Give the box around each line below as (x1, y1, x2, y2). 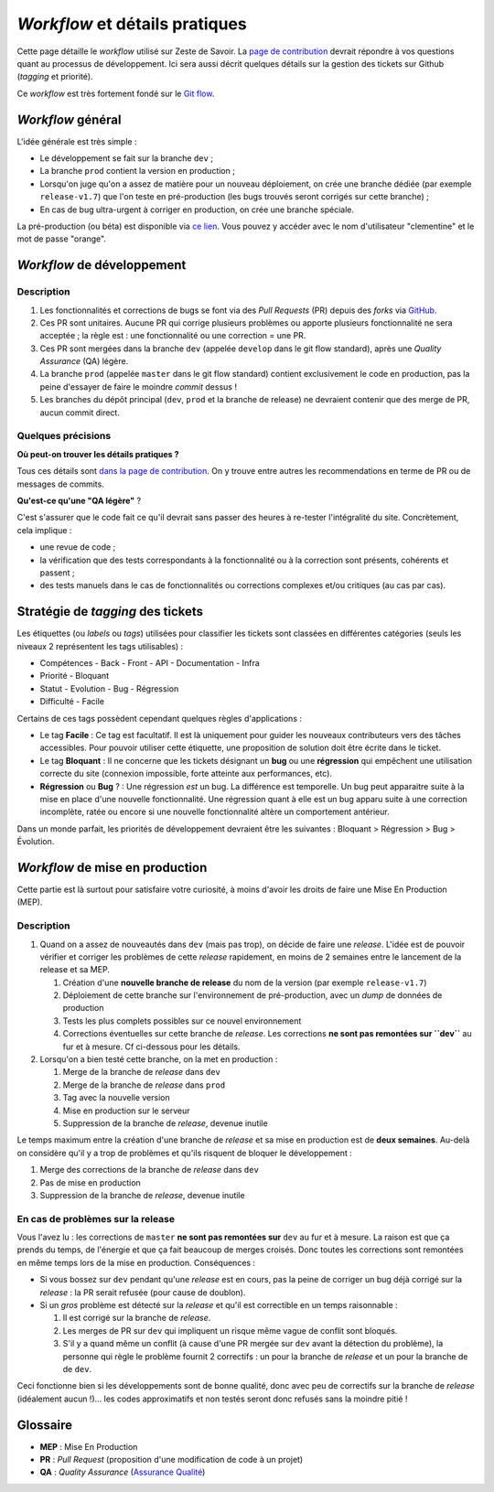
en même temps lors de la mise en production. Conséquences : (16, 1257, 256, 1268)
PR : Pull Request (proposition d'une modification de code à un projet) (39, 1454, 304, 1465)
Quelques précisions (16, 430, 112, 443)
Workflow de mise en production (16, 860, 208, 875)
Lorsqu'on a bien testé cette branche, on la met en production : (39, 1054, 278, 1065)
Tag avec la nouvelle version (62, 1092, 170, 1103)
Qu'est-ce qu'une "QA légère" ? (16, 495, 142, 506)
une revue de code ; (39, 542, 116, 553)
